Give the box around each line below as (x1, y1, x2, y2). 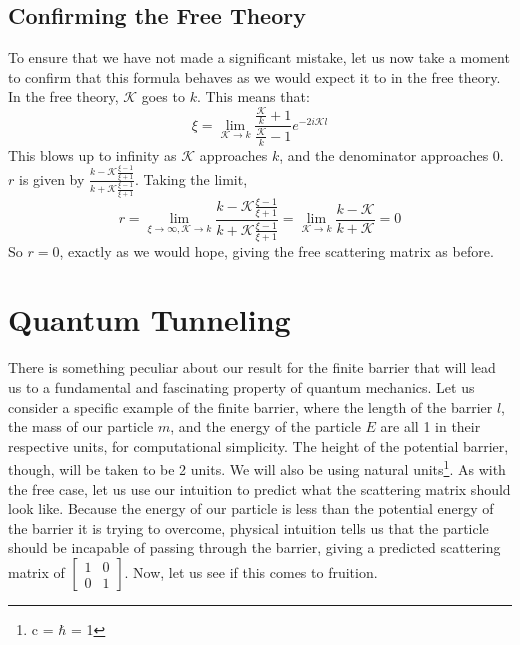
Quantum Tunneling (8, 299, 291, 340)
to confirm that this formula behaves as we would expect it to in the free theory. (8, 66, 501, 87)
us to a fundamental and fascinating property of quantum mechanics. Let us (8, 377, 475, 398)
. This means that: (196, 86, 310, 107)
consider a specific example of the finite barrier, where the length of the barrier (8, 396, 493, 417)
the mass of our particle (8, 416, 154, 437)
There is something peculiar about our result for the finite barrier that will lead (8, 357, 496, 378)
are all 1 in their (380, 416, 481, 437)
